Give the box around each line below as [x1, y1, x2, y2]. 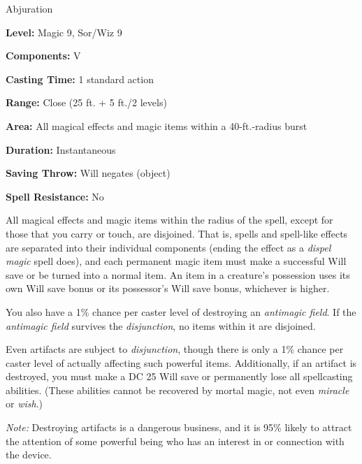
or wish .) [6, 396, 43, 411]
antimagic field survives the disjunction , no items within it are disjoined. [6, 318, 316, 333]
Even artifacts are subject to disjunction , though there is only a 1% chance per [6, 342, 344, 356]
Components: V [6, 48, 81, 63]
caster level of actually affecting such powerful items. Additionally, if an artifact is [6, 355, 357, 370]
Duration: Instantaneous [6, 142, 116, 157]
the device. [6, 447, 52, 462]
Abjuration [6, 1, 53, 15]
